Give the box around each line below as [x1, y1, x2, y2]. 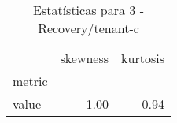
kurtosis [121, 49, 164, 67]
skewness [60, 49, 109, 67]
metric [13, 72, 48, 90]
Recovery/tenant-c [38, 19, 139, 37]
